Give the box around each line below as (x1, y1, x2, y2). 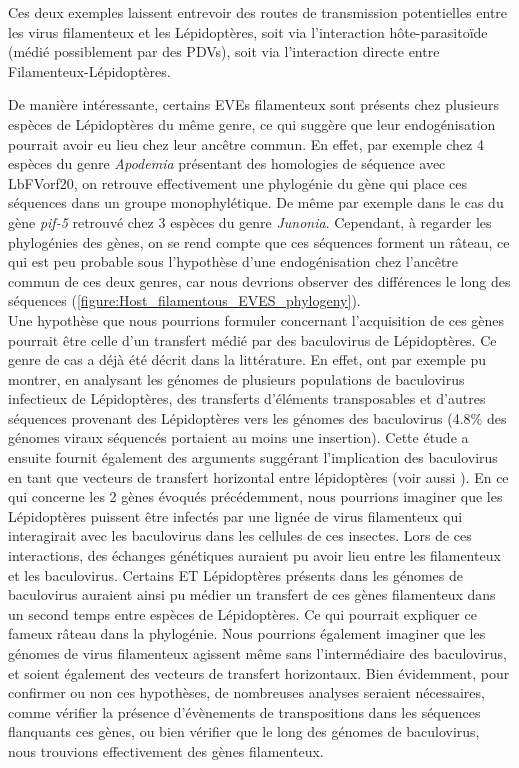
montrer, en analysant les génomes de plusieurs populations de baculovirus (8, 368, 465, 389)
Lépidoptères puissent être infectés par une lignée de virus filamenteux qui (8, 505, 463, 526)
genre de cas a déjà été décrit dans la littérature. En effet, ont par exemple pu (8, 349, 487, 370)
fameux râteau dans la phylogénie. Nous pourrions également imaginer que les (8, 623, 486, 644)
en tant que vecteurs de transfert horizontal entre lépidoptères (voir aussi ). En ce (8, 466, 509, 487)
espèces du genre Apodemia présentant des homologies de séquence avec (8, 153, 446, 174)
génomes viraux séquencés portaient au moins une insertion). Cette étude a (8, 427, 469, 448)
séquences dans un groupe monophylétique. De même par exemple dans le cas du (8, 192, 504, 213)
